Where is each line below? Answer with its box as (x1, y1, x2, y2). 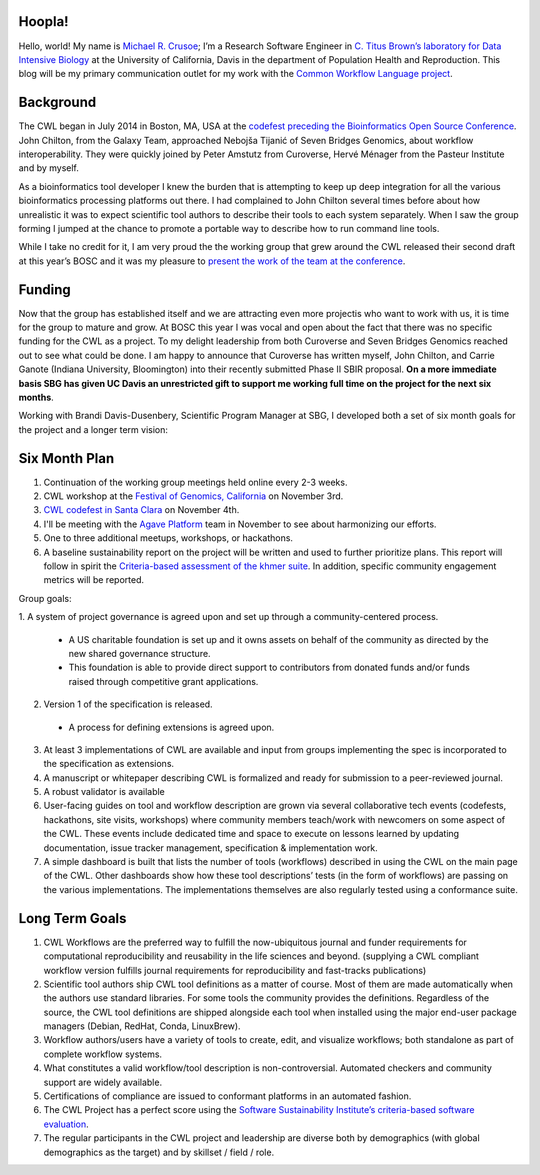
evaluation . (43, 1118, 89, 1130)
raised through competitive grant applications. (68, 675, 259, 687)
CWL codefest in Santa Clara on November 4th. (43, 504, 240, 516)
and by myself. (18, 162, 80, 174)
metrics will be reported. (43, 574, 145, 586)
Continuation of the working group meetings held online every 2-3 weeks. (43, 476, 348, 488)
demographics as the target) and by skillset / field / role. (43, 1146, 275, 1158)
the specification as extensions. (43, 758, 175, 770)
